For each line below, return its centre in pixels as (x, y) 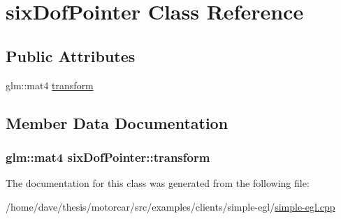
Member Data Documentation (117, 122)
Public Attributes (71, 55)
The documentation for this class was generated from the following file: (158, 183)
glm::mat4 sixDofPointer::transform (108, 157)
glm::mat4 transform (50, 85)
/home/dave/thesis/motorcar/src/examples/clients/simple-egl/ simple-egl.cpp (170, 206)
